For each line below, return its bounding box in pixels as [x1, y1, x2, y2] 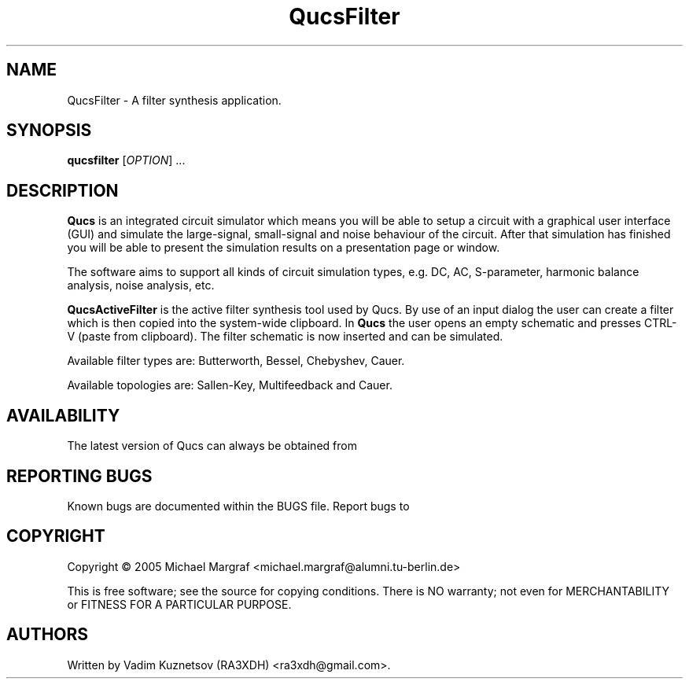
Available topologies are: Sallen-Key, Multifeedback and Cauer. [67, 378, 392, 392]
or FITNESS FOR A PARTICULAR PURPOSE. [67, 597, 292, 611]
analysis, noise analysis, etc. [67, 278, 215, 293]
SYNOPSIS [6, 120, 92, 141]
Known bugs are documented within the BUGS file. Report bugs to [67, 499, 410, 513]
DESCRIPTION [6, 180, 119, 201]
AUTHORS [6, 624, 89, 645]
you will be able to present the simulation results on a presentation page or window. [67, 241, 500, 255]
